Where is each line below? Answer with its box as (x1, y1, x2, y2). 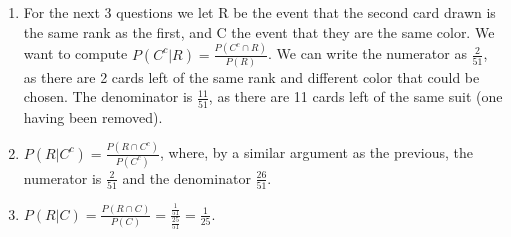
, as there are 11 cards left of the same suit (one (208, 86, 503, 107)
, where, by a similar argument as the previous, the (159, 142, 473, 163)
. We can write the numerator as (268, 43, 467, 64)
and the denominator (122, 167, 251, 188)
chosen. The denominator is (23, 86, 193, 107)
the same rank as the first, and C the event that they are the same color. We (23, 21, 495, 42)
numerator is (23, 167, 102, 188)
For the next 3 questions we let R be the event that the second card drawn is (23, 2, 496, 22)
